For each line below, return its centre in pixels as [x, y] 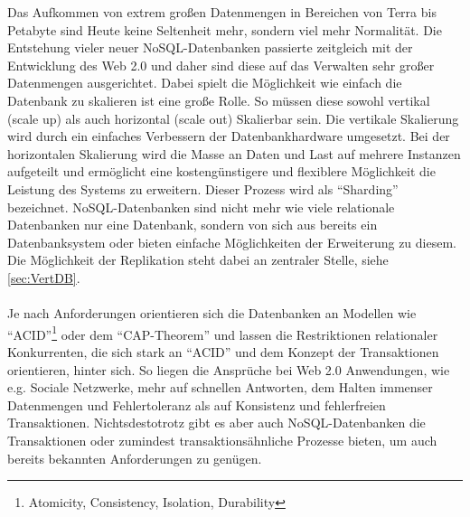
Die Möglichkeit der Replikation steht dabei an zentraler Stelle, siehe [198, 260]
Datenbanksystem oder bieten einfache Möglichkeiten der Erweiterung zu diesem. [232, 242]
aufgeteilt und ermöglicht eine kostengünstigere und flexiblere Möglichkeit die [221, 171]
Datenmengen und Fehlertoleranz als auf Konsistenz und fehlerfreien [197, 404]
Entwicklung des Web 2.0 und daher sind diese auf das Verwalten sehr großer [221, 65]
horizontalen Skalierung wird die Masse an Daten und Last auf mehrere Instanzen [234, 153]
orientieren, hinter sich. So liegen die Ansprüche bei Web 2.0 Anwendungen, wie [229, 369]
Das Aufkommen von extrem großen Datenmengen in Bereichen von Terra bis [222, 12]
